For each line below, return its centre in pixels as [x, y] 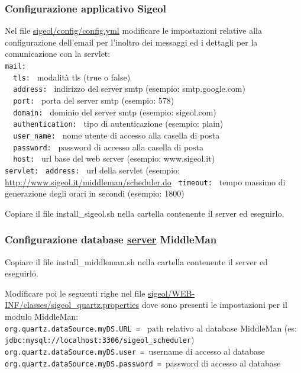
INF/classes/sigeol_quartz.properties [72, 305]
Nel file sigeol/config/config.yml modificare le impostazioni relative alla [134, 30]
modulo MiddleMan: [42, 316]
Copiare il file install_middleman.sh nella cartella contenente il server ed [136, 261]
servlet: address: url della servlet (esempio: [92, 170]
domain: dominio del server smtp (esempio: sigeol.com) [115, 112]
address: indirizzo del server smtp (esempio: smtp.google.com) [129, 89]
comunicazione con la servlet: [58, 54]
